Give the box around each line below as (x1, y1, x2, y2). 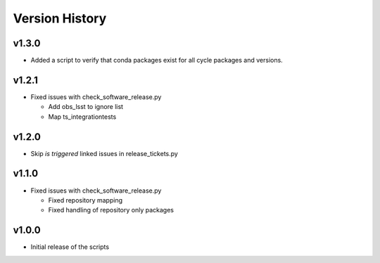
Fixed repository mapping (48, 195, 123, 204)
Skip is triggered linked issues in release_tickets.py (30, 149, 179, 158)
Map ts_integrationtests (48, 113, 117, 121)
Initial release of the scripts (30, 243, 109, 251)
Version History (13, 11, 107, 26)
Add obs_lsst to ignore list (48, 103, 123, 111)
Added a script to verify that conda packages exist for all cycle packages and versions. (30, 56, 283, 65)
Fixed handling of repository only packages (48, 206, 174, 214)
